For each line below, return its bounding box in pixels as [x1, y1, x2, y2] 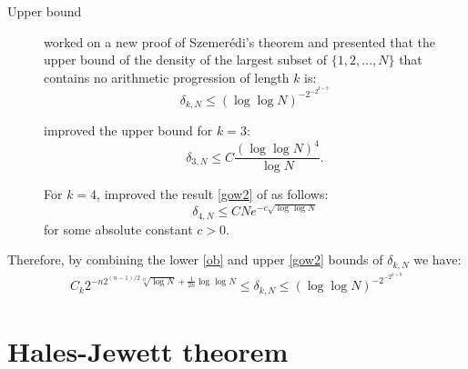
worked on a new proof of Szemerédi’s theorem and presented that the [44, 32, 436, 51]
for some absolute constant [44, 219, 193, 238]
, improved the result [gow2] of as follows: [97, 184, 329, 204]
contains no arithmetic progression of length [44, 67, 290, 86]
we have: [413, 250, 462, 269]
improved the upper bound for [44, 121, 213, 140]
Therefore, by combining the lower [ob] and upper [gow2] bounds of [7, 250, 383, 269]
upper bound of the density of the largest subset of [44, 50, 328, 69]
